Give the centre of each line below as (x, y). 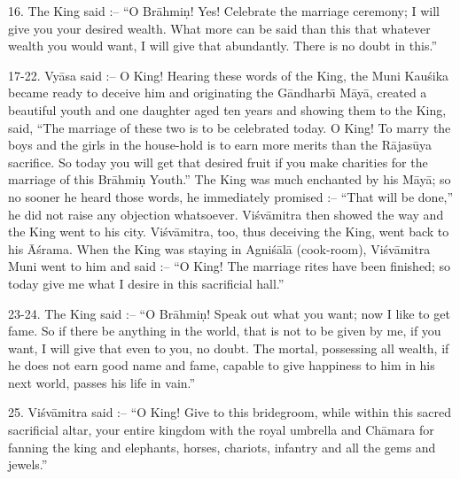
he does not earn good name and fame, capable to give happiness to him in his (222, 365)
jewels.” (28, 464)
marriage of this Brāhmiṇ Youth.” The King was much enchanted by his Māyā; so (230, 179)
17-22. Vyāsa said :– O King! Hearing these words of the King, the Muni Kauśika (229, 75)
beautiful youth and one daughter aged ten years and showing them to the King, (227, 109)
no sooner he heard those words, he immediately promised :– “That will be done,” (231, 196)
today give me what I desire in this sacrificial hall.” (146, 283)
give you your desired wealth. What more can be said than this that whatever (219, 28)
